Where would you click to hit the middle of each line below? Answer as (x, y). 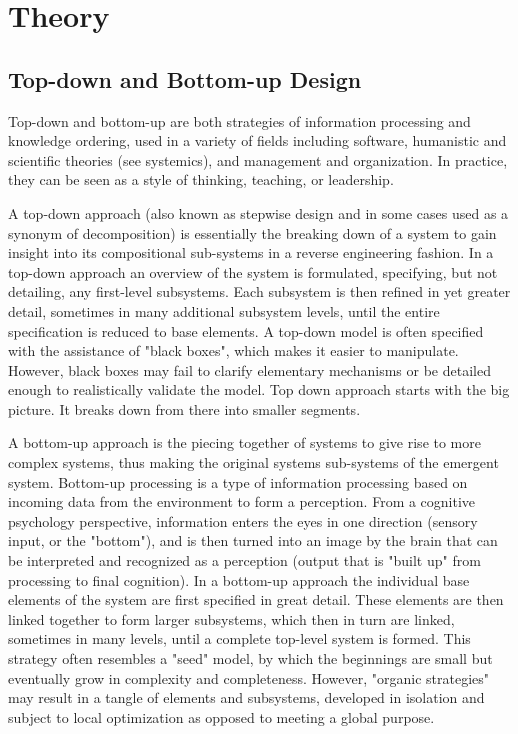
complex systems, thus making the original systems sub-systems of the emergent (253, 462)
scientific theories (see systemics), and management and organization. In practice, (258, 159)
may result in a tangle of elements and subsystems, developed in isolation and (246, 697)
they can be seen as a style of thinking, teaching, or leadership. (201, 179)
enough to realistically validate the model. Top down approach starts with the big (259, 389)
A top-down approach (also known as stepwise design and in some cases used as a (258, 212)
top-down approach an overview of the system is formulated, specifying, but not (253, 271)
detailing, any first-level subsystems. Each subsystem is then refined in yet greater (259, 291)
